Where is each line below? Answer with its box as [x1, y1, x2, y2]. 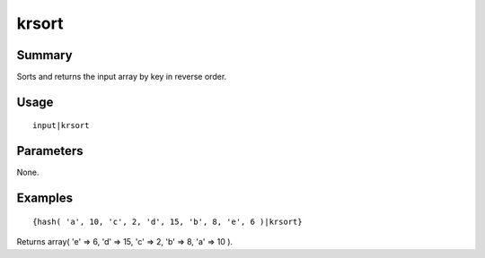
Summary [16, 47, 73, 63]
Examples [16, 191, 74, 206]
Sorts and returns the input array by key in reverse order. [16, 72, 227, 82]
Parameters [16, 143, 84, 159]
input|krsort [32, 121, 90, 131]
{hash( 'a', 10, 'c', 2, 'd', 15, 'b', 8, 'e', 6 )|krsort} [32, 216, 303, 227]
